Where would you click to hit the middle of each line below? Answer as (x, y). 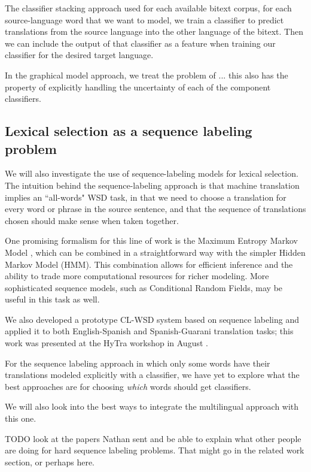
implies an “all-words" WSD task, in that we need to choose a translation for (146, 197)
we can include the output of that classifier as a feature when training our (140, 43)
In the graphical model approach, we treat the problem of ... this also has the (147, 75)
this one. (21, 418)
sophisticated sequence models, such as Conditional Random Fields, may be (144, 287)
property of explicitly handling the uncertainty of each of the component (138, 87)
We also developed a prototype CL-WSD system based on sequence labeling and (152, 319)
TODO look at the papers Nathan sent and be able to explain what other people (153, 438)
